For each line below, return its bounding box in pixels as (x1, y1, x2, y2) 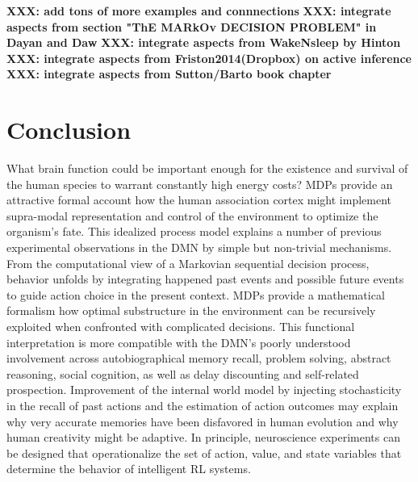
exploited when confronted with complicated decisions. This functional (6, 318, 355, 335)
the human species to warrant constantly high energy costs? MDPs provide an (6, 175, 393, 192)
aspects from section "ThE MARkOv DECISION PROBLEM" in (6, 18, 377, 35)
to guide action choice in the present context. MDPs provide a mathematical (6, 286, 385, 303)
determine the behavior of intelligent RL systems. (6, 460, 251, 477)
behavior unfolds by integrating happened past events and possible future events (6, 270, 404, 287)
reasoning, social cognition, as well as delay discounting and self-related (6, 365, 359, 382)
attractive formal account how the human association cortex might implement (6, 191, 392, 208)
